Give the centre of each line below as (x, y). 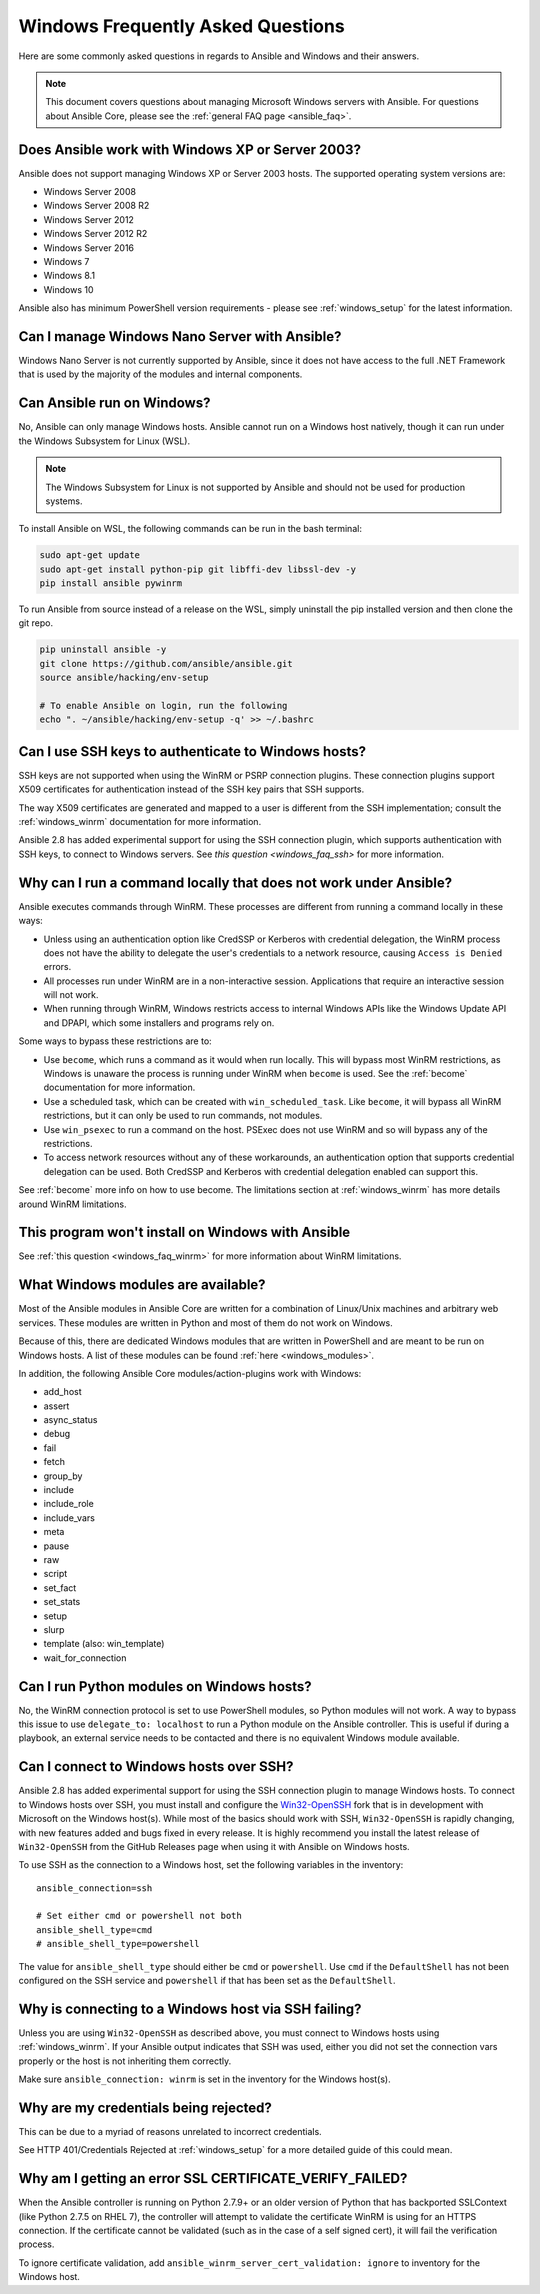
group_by (63, 1476)
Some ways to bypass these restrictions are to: (115, 1041)
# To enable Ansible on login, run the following (163, 705)
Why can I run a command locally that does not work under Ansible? (235, 882)
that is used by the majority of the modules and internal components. (160, 374)
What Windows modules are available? (142, 1285)
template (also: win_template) (104, 1644)
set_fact (60, 1587)
